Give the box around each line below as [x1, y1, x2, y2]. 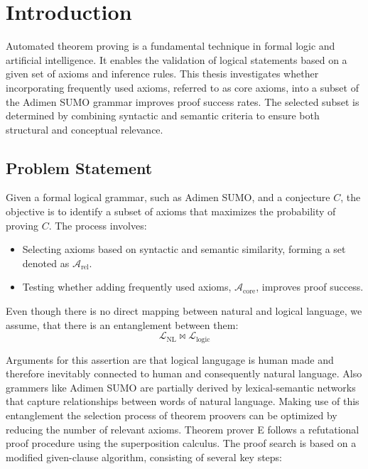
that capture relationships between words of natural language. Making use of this [6, 394, 359, 409]
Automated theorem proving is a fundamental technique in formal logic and [6, 38, 335, 53]
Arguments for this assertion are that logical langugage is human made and [6, 352, 334, 367]
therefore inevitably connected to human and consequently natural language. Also [6, 366, 362, 381]
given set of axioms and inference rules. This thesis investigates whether [6, 66, 319, 81]
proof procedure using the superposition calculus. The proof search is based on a [6, 436, 357, 451]
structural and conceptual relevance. [6, 122, 163, 136]
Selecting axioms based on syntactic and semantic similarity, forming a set [22, 242, 346, 257]
